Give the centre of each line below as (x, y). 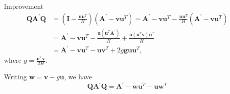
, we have (78, 77)
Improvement (24, 6)
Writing (15, 77)
